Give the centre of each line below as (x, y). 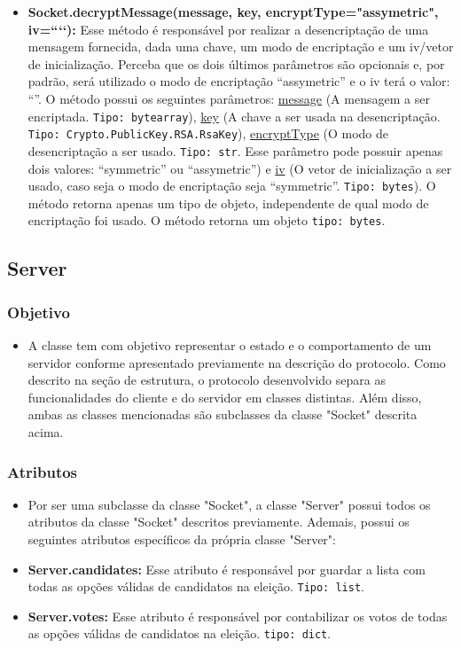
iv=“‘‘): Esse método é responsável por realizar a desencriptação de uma (228, 29)
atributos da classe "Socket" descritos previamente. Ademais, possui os (219, 522)
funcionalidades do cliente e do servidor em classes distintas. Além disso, (225, 397)
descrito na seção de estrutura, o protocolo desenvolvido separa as (207, 380)
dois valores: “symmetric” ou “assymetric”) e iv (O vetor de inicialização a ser (240, 168)
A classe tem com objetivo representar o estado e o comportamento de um (230, 345)
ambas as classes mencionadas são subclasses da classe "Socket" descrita (223, 414)
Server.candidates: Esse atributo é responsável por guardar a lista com (227, 569)
